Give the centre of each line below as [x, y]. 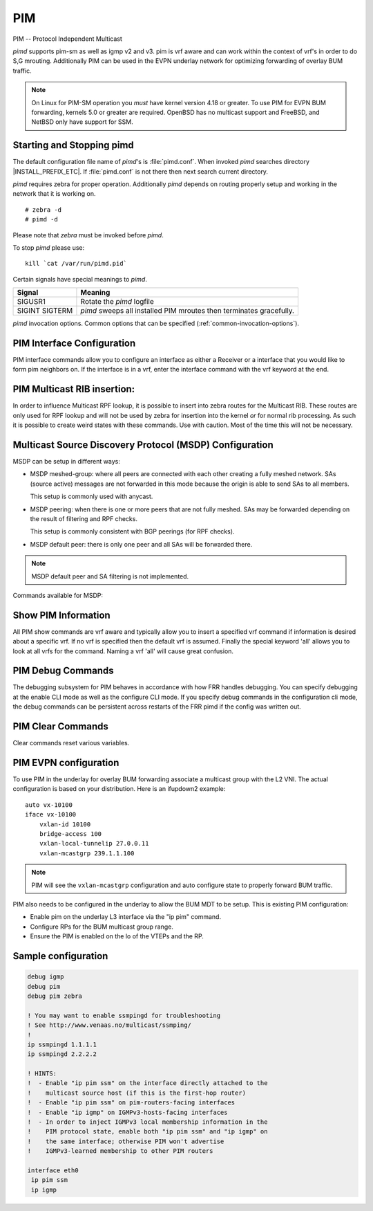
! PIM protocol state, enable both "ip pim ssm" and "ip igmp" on [147, 1132]
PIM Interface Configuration [74, 343]
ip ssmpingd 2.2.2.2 [62, 1054]
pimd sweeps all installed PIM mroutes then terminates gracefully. [188, 311]
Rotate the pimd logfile [117, 302]
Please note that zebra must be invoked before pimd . [88, 235]
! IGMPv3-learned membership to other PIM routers [120, 1151]
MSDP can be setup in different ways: [66, 461]
